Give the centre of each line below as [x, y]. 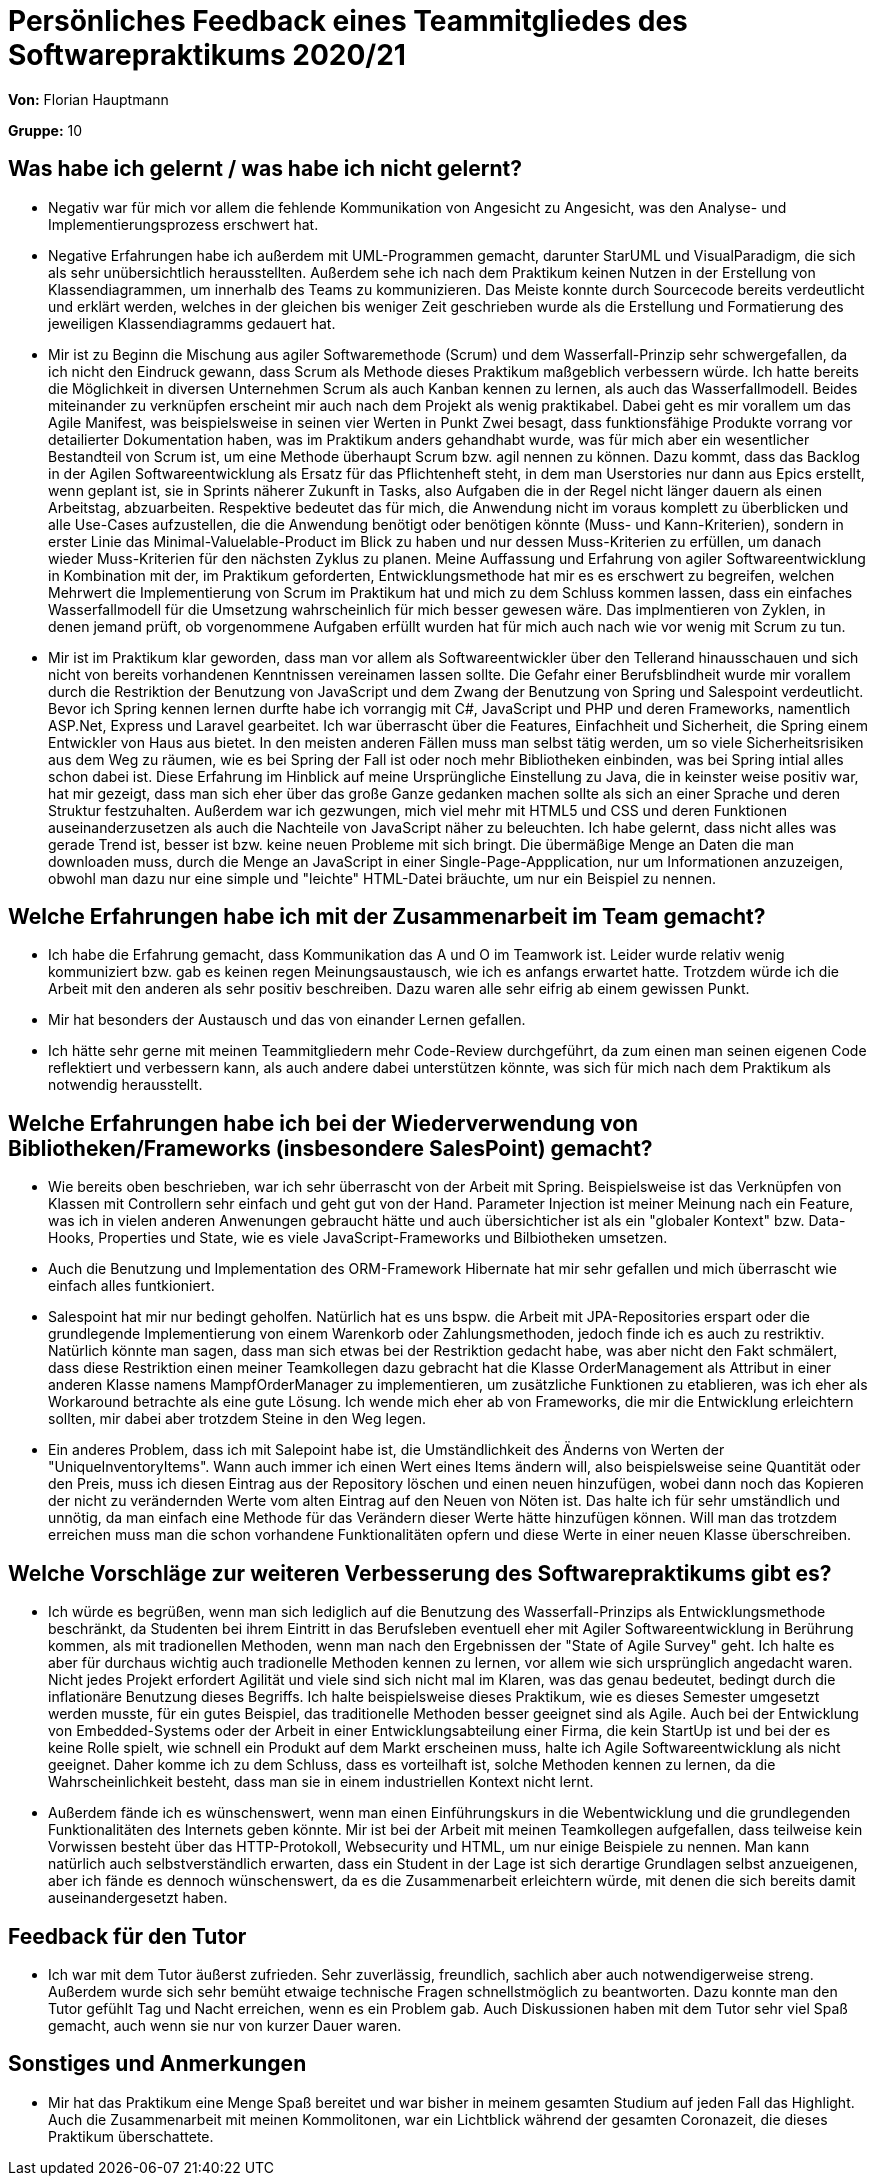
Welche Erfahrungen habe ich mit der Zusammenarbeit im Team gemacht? [387, 917]
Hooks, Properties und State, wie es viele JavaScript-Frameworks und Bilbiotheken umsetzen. [358, 1238]
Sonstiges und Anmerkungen [157, 2064]
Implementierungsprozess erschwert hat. [183, 224]
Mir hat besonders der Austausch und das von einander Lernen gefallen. [287, 1020]
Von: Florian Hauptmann [88, 99]
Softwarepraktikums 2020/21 [207, 55]
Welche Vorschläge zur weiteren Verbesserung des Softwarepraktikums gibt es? [420, 1573]
